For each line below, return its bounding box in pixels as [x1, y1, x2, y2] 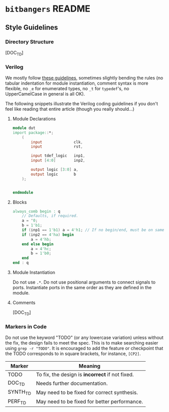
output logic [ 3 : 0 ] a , [31, 167, 79, 172]
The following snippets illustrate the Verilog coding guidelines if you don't [5, 100, 158, 106]
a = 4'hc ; [31, 246, 51, 251]
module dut [12, 125, 36, 130]
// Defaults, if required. [22, 214, 79, 219]
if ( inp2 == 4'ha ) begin [22, 232, 74, 237]
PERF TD [8, 397, 26, 405]
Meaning [79, 363, 101, 370]
